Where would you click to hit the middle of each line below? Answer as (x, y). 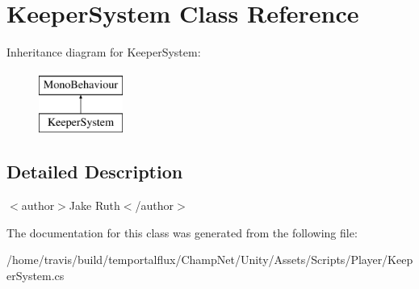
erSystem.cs (36, 275)
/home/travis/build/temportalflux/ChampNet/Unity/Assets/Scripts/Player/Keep (210, 260)
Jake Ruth (94, 205)
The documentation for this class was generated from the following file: (182, 232)
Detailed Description (95, 172)
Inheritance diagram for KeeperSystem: (104, 52)
